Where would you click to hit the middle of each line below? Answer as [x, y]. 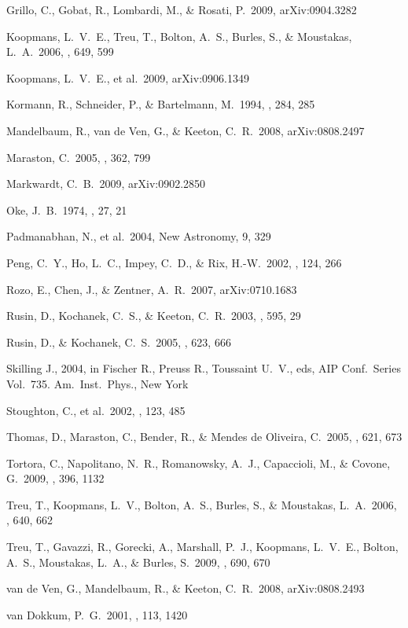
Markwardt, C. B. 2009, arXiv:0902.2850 [106, 184]
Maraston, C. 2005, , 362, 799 [79, 157]
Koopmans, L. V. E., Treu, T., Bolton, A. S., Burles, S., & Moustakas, [179, 36]
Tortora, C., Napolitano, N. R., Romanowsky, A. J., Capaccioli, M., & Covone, [198, 463]
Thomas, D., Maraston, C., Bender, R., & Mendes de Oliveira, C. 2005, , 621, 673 [204, 437]
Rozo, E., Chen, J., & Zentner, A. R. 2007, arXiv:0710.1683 [152, 289]
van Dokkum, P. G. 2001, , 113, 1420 [97, 614]
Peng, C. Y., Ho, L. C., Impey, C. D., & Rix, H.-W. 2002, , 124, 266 [174, 262]
